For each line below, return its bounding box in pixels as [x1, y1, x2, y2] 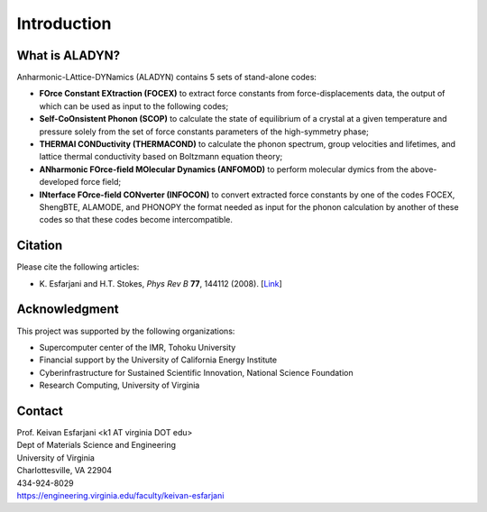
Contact [16, 403, 63, 418]
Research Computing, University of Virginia [39, 379, 200, 391]
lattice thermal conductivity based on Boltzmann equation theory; [39, 151, 283, 162]
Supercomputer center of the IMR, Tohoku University [39, 342, 236, 352]
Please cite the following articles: [16, 261, 140, 272]
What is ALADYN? [16, 48, 121, 63]
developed [39, 177, 79, 187]
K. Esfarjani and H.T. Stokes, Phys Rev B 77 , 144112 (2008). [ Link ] [39, 278, 283, 288]
